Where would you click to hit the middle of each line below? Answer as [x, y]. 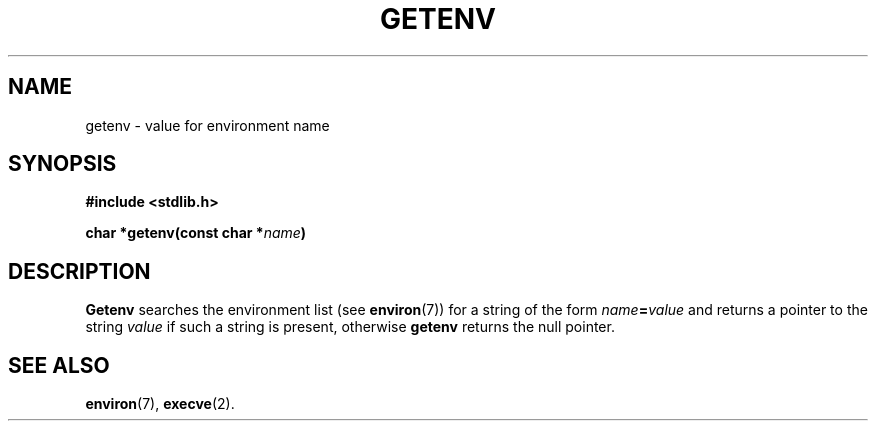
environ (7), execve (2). [160, 404]
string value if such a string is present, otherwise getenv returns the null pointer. [350, 327]
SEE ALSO [59, 365]
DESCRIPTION [79, 271]
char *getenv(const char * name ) [196, 233]
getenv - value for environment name [207, 125]
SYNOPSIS [62, 164]
